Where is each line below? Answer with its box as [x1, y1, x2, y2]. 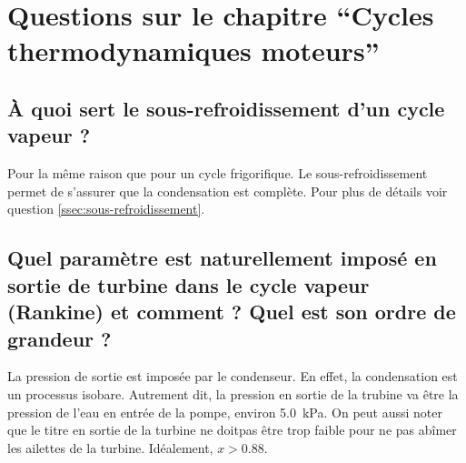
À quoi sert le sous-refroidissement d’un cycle [7, 94, 445, 122]
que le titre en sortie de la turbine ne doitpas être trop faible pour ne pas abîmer [7, 420, 457, 439]
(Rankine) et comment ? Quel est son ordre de [7, 297, 456, 326]
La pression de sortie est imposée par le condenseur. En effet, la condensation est [7, 367, 458, 386]
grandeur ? [7, 324, 112, 352]
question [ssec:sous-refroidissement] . [7, 199, 205, 218]
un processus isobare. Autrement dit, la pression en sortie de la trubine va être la [7, 384, 459, 403]
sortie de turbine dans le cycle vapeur [7, 270, 370, 298]
